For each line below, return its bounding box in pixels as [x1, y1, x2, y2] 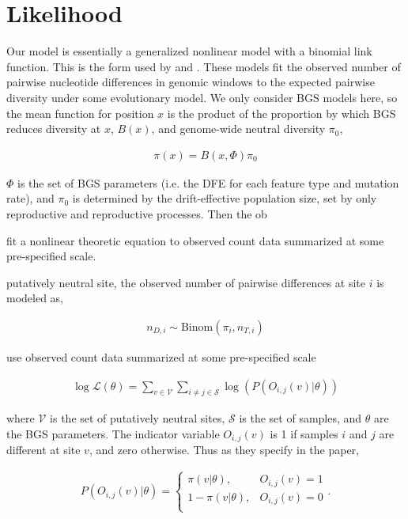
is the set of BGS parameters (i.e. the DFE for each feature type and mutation [17, 174, 399, 191]
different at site [6, 441, 81, 458]
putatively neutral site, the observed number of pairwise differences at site [6, 274, 366, 290]
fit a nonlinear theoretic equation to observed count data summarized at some [6, 232, 384, 248]
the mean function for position [6, 104, 154, 121]
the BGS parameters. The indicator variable [6, 425, 220, 441]
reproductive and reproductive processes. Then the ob [6, 205, 267, 222]
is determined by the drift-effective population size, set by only [72, 190, 377, 206]
